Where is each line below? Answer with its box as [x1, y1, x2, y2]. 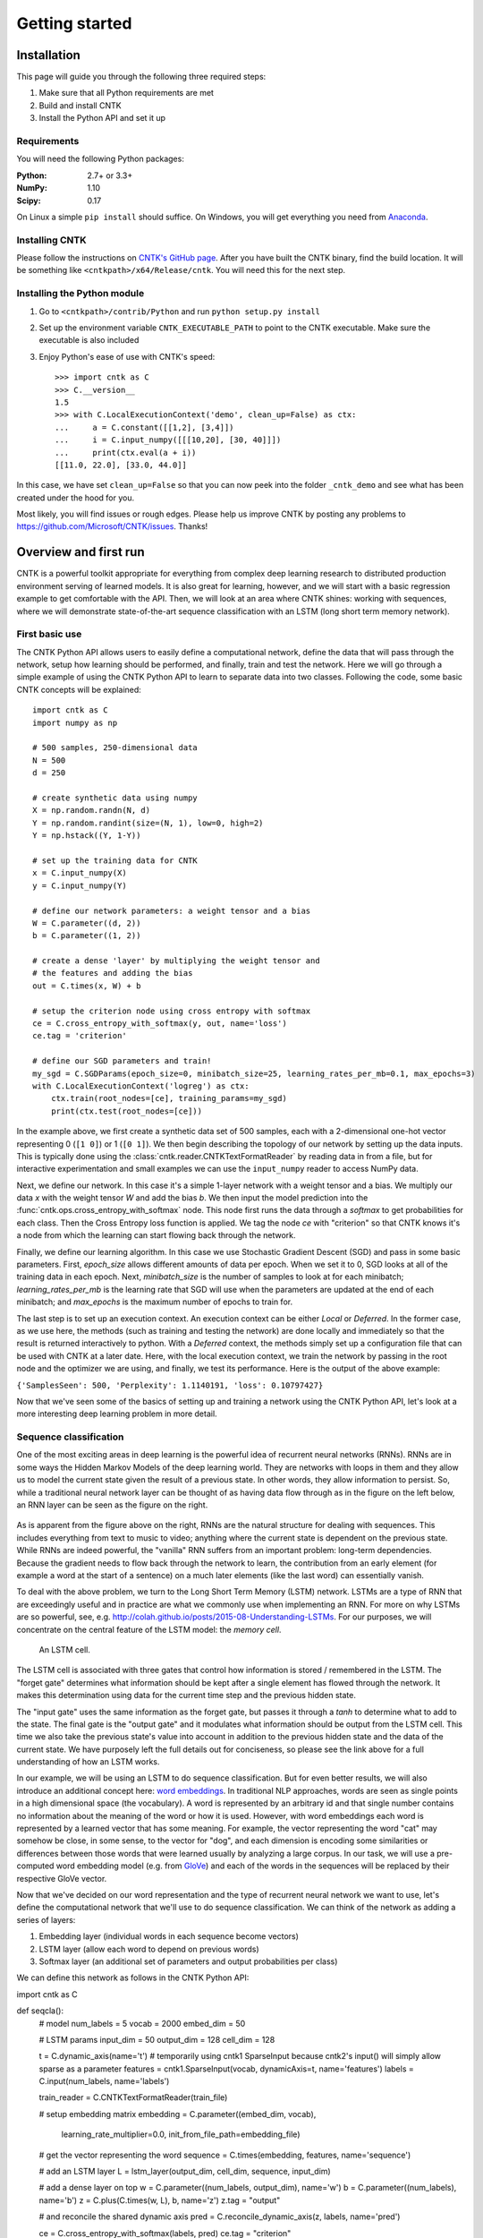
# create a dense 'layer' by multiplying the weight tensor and [32, 956, 321, 966]
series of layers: [16, 1914, 76, 1925]
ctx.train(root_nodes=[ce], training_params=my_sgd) [50, 1093, 288, 1104]
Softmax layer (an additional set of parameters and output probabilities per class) [38, 1956, 338, 1967]
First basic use [16, 628, 82, 640]
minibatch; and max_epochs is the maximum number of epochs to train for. [16, 1296, 293, 1307]
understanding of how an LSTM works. [16, 1756, 160, 1767]
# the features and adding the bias [32, 968, 193, 978]
